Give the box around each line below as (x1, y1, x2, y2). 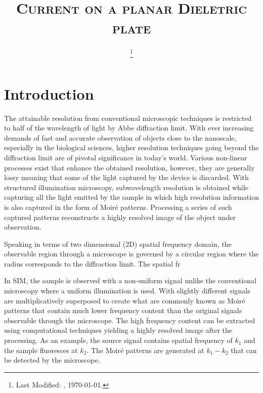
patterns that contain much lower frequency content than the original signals (4, 305, 242, 316)
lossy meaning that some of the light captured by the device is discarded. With (4, 172, 249, 183)
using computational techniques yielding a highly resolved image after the (4, 325, 233, 335)
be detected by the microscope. (4, 355, 100, 365)
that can (231, 344, 257, 355)
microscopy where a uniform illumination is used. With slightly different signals (4, 285, 250, 296)
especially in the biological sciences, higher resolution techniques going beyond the (4, 142, 259, 153)
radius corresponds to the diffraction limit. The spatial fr (4, 258, 181, 269)
